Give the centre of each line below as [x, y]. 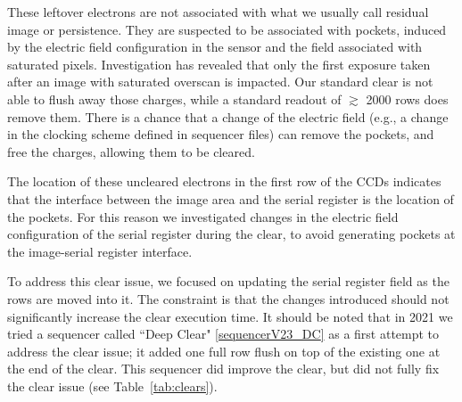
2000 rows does [407, 98]
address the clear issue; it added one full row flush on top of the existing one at [224, 351]
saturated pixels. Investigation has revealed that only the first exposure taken [219, 64]
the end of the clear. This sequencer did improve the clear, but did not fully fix [223, 369]
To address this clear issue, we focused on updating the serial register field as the [228, 281]
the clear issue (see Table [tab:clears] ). [112, 386]
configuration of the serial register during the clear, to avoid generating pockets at [231, 234]
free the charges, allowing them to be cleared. [131, 151]
